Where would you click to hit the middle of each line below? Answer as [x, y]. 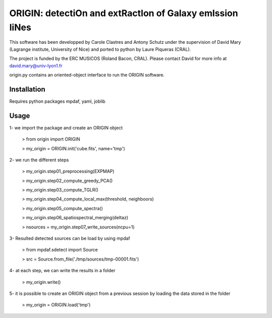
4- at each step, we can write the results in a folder [62, 271]
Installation [27, 89]
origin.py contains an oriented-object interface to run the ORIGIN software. [87, 75]
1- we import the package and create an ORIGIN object [66, 128]
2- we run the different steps [39, 160]
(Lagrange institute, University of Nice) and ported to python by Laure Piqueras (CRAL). [100, 49]
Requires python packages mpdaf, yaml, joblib [57, 101]
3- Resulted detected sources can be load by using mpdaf [70, 238]
